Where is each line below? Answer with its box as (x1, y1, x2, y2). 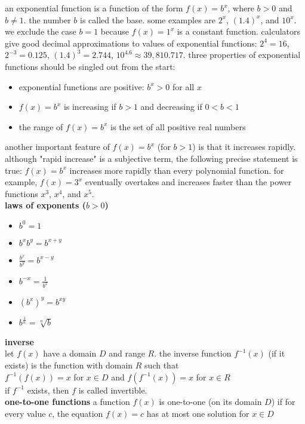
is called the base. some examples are (80, 13, 216, 26)
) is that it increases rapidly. (192, 140, 296, 153)
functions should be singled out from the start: (5, 60, 175, 72)
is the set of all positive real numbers (110, 120, 246, 133)
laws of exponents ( (5, 199, 86, 211)
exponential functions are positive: (19, 80, 144, 93)
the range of (19, 120, 63, 133)
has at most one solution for (146, 407, 249, 419)
